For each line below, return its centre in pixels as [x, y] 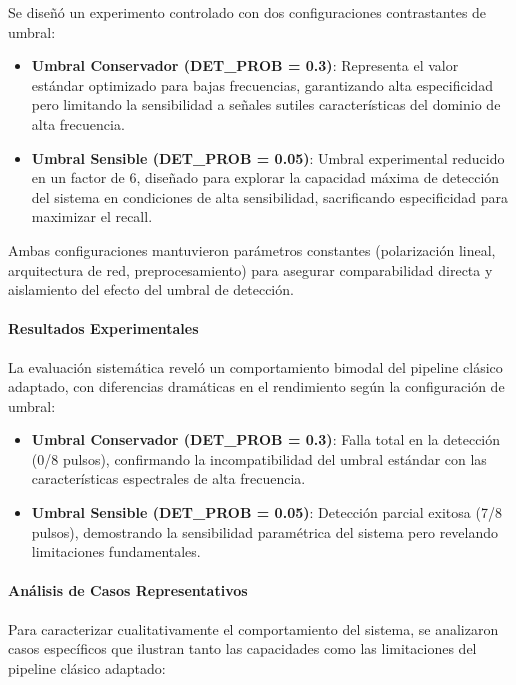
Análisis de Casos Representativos [128, 590]
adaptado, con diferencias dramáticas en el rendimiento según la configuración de [256, 386]
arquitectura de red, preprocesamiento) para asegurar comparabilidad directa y [250, 269]
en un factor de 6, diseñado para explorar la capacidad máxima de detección [265, 177]
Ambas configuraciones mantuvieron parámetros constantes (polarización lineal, [252, 249]
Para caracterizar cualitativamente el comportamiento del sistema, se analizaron [253, 628]
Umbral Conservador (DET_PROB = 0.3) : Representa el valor [245, 65]
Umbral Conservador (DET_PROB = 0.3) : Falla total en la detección [266, 439]
